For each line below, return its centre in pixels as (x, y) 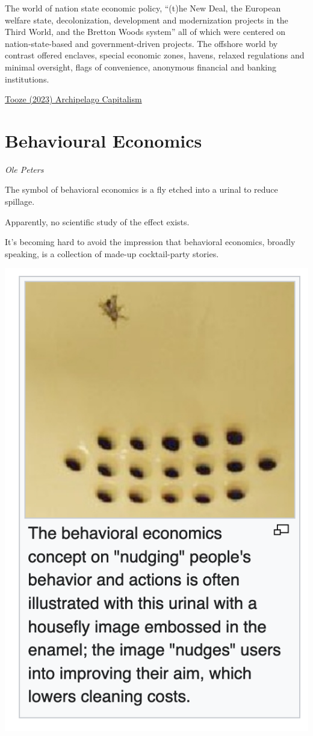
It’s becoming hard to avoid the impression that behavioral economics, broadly (150, 242)
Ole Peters (24, 169)
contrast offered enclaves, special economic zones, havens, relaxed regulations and (155, 55)
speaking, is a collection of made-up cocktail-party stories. (112, 253)
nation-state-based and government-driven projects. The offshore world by (141, 43)
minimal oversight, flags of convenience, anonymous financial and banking (141, 67)
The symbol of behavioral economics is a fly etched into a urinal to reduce (141, 189)
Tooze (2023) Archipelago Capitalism (73, 99)
